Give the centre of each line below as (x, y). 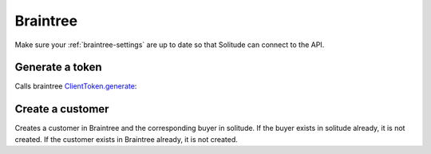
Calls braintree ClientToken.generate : (76, 86)
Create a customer (62, 109)
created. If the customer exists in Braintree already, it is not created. (127, 139)
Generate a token (59, 67)
